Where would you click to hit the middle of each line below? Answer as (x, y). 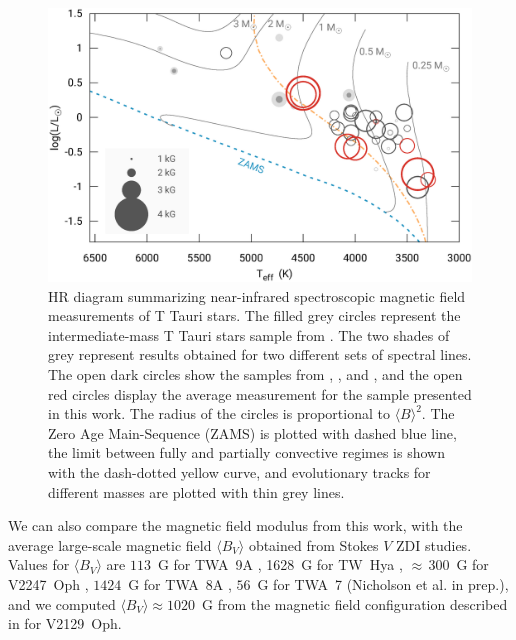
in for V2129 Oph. (65, 623)
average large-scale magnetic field (110, 544)
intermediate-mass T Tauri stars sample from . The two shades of (249, 334)
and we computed (62, 603)
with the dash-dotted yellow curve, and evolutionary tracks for (239, 472)
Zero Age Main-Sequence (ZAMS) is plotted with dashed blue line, (252, 432)
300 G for (458, 564)
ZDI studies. (434, 544)
